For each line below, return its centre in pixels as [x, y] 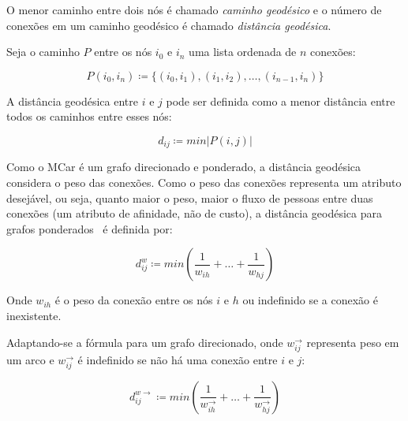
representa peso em [353, 342]
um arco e [30, 359]
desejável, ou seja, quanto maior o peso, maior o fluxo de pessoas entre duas [190, 197]
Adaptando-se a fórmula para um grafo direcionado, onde [145, 342]
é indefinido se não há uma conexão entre [178, 359]
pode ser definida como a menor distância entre [281, 101]
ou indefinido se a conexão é [310, 300]
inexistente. [34, 315]
